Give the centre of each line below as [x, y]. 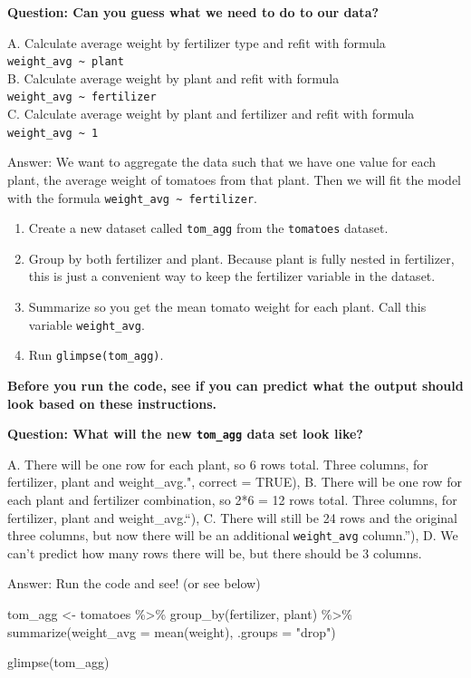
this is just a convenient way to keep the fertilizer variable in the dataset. [232, 276]
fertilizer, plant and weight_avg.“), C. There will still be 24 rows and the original [232, 517]
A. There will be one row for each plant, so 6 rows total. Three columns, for [218, 464]
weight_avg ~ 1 [53, 133]
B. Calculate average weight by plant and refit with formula [173, 77]
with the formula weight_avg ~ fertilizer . [132, 197]
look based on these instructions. [112, 403]
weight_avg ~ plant [66, 62]
